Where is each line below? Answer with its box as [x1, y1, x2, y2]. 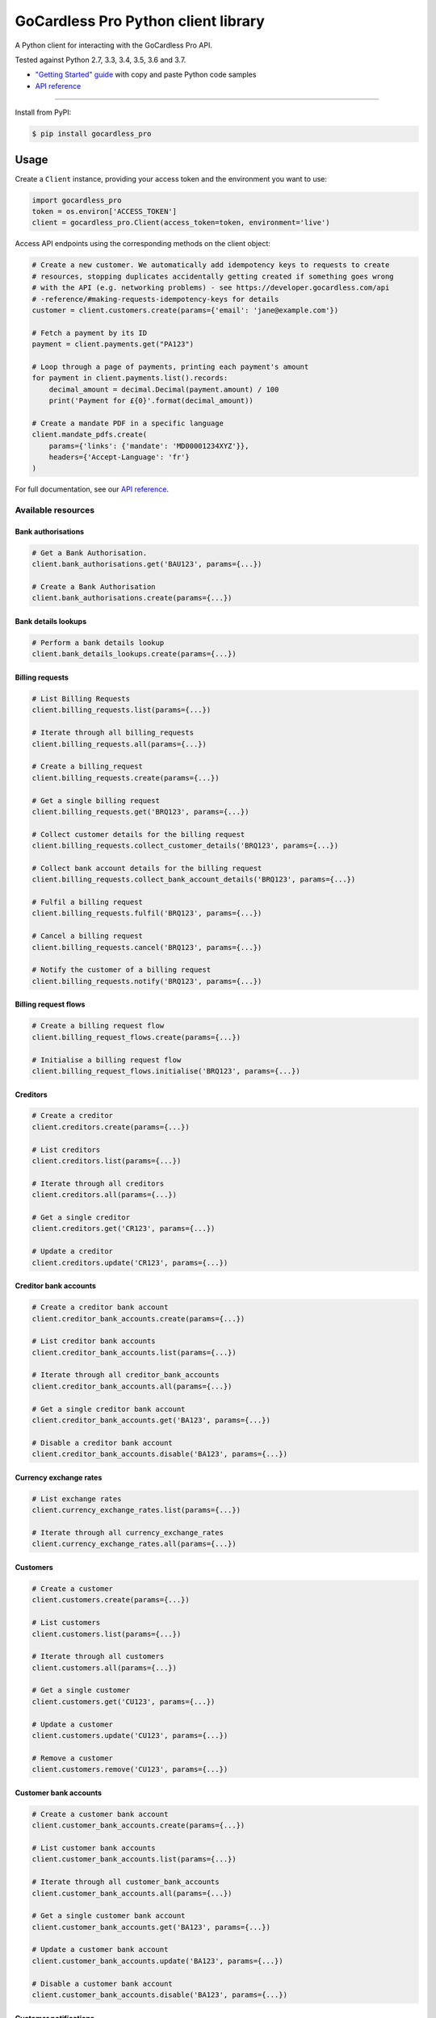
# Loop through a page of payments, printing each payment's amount [31, 362, 309, 371]
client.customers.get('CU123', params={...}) [31, 1697, 216, 1706]
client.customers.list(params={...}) [31, 1629, 182, 1639]
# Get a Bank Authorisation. [31, 548, 148, 557]
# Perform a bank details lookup [31, 638, 165, 647]
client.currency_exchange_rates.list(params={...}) [31, 1505, 241, 1515]
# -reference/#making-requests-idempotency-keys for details [31, 295, 279, 304]
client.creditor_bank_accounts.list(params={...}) [31, 1348, 237, 1357]
